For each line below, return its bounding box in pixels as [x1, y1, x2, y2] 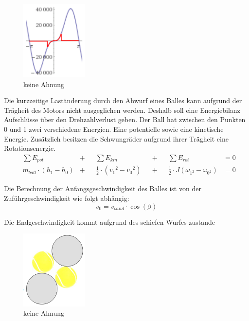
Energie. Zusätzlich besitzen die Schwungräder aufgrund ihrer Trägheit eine [4, 133, 229, 143]
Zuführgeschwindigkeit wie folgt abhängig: [4, 193, 129, 203]
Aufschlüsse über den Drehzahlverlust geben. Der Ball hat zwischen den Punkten [4, 114, 246, 125]
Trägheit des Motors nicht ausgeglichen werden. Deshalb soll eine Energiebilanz [4, 105, 240, 115]
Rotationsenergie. [4, 143, 56, 153]
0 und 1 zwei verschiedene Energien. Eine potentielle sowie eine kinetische [4, 124, 224, 134]
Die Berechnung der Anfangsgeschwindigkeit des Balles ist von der [4, 183, 201, 194]
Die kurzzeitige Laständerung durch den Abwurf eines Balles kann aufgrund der [4, 95, 242, 106]
